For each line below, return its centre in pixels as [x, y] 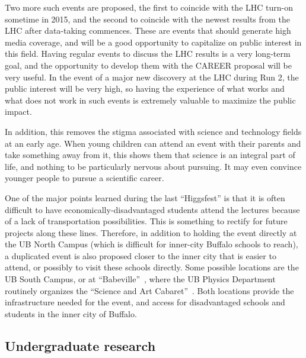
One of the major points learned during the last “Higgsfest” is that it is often [145, 197]
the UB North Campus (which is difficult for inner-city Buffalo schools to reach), [152, 244]
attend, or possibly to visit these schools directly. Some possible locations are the [152, 267]
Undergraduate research [80, 345]
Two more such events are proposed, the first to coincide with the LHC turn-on [149, 7]
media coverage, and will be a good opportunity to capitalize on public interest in [153, 42]
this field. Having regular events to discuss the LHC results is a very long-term [148, 54]
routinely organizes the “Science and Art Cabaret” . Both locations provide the [149, 290]
